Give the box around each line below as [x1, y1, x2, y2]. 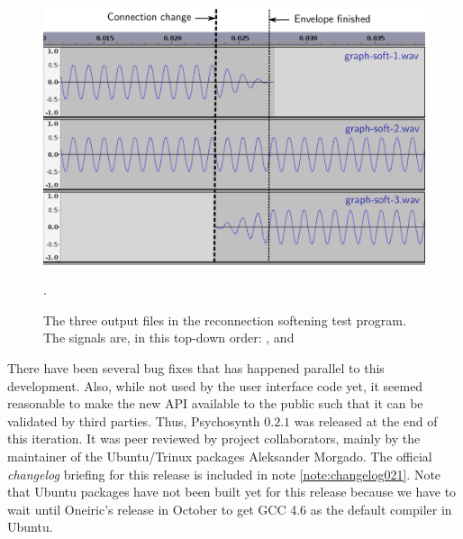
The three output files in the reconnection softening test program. [43, 310, 406, 329]
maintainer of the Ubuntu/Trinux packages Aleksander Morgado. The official [7, 447, 432, 466]
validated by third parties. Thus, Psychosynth [7, 411, 260, 430]
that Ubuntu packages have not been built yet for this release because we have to [7, 482, 457, 501]
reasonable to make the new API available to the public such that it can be [7, 394, 423, 413]
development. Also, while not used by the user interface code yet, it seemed [7, 376, 423, 395]
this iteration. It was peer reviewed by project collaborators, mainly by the [7, 429, 421, 448]
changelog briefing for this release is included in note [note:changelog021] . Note [7, 464, 441, 483]
